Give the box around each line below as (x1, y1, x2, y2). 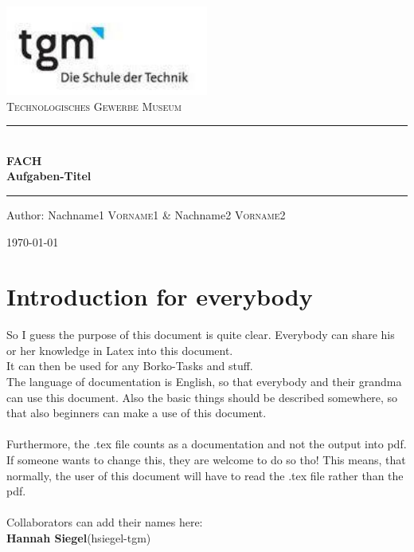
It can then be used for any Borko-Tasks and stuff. (6, 357, 253, 374)
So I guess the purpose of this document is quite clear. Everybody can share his (6, 326, 395, 343)
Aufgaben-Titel (6, 168, 92, 184)
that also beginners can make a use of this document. (6, 404, 267, 421)
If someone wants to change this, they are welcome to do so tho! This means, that (6, 451, 406, 468)
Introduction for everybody (6, 280, 313, 313)
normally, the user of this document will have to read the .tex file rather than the (6, 467, 404, 483)
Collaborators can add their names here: (6, 514, 203, 530)
